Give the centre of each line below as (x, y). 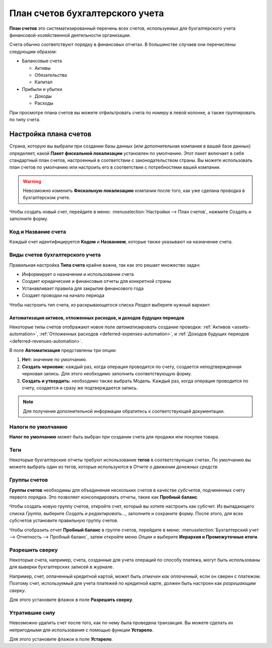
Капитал (44, 82)
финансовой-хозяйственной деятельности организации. (70, 35)
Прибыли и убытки (42, 89)
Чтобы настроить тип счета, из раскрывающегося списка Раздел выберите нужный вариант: (110, 305)
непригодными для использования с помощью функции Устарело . (81, 630)
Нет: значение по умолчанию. (55, 360)
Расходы (44, 103)
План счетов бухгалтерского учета (87, 13)
